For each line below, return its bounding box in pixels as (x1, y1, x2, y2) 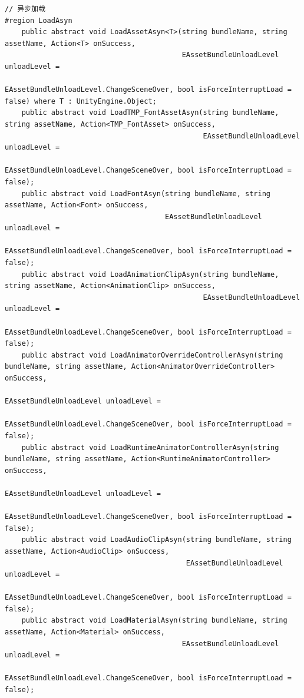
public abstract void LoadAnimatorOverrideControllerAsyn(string (21, 350, 283, 359)
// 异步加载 (5, 5, 46, 13)
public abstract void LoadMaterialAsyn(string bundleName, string (21, 616, 288, 625)
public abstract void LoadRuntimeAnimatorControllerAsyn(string (21, 443, 279, 452)
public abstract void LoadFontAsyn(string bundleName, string (21, 189, 271, 198)
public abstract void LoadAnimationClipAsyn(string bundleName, (21, 270, 279, 279)
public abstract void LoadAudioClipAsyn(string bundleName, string (21, 535, 292, 544)
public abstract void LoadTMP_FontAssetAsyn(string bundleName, (21, 108, 279, 117)
